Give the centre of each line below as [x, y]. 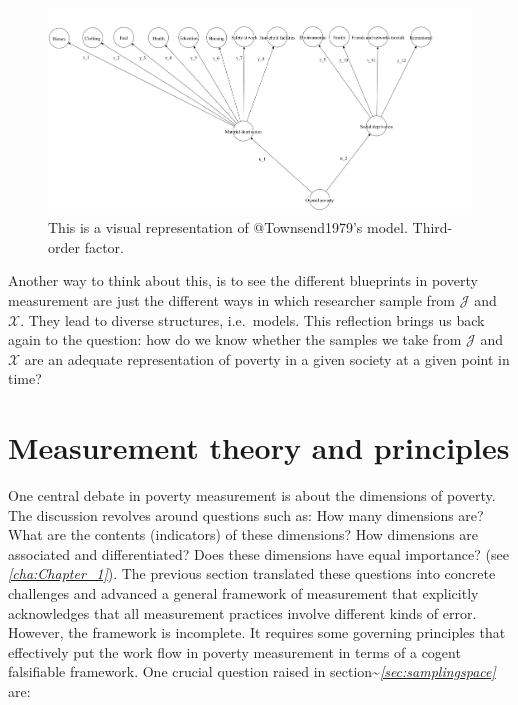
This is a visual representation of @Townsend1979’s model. [228, 227]
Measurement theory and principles [259, 447]
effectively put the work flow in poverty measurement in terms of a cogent [234, 651]
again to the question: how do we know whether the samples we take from [235, 339]
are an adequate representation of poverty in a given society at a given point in [267, 358]
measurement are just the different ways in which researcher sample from [232, 299]
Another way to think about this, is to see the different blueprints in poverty [243, 280]
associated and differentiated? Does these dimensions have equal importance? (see [258, 553]
